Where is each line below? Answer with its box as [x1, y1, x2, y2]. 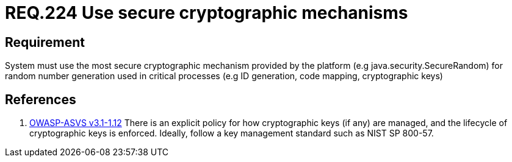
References [5, 91, 76, 107]
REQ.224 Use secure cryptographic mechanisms [5, 2, 408, 23]
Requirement [5, 34, 85, 50]
